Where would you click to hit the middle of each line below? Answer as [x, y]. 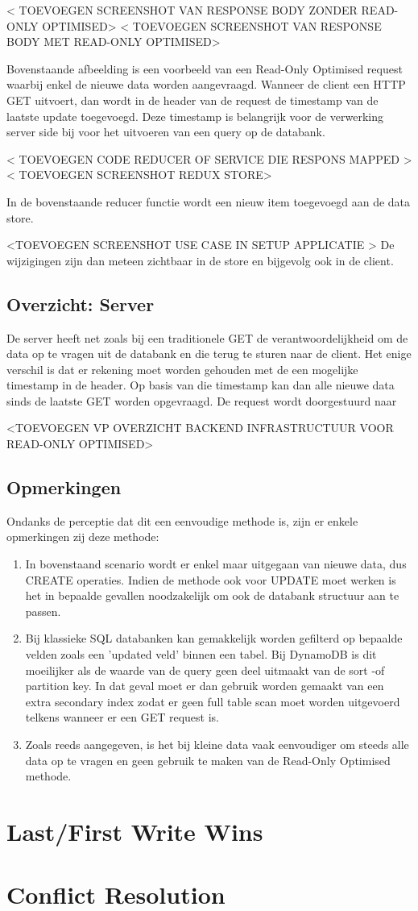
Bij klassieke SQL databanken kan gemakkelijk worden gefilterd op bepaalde [214, 638]
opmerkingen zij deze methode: [83, 537]
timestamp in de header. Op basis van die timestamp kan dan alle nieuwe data [201, 385]
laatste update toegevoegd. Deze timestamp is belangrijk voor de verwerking [195, 116]
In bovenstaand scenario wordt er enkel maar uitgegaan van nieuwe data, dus [216, 564]
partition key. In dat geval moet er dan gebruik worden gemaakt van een [205, 686]
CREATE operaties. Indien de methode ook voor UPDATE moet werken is [211, 579]
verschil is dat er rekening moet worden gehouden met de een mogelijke [182, 369]
